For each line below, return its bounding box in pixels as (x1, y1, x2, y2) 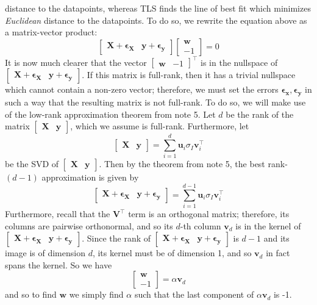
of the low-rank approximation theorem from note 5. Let (5, 107, 216, 120)
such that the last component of (134, 288, 254, 301)
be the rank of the (226, 107, 294, 120)
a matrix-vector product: (5, 26, 98, 38)
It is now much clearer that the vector (5, 56, 147, 68)
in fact (266, 246, 290, 259)
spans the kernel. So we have (5, 258, 112, 271)
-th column (180, 219, 221, 232)
